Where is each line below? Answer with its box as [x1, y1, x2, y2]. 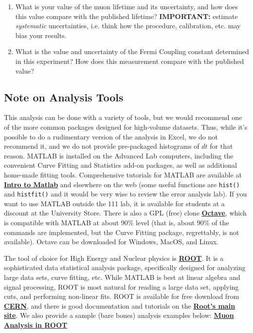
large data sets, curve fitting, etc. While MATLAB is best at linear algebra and [4, 272, 240, 282]
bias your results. [15, 30, 67, 40]
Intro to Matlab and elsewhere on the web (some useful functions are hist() [4, 179, 240, 189]
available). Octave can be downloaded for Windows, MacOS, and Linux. [4, 236, 218, 247]
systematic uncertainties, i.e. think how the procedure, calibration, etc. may [15, 20, 241, 31]
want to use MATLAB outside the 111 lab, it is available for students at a [4, 198, 225, 208]
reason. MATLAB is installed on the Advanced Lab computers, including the [4, 150, 234, 160]
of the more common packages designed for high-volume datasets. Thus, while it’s [4, 121, 248, 132]
